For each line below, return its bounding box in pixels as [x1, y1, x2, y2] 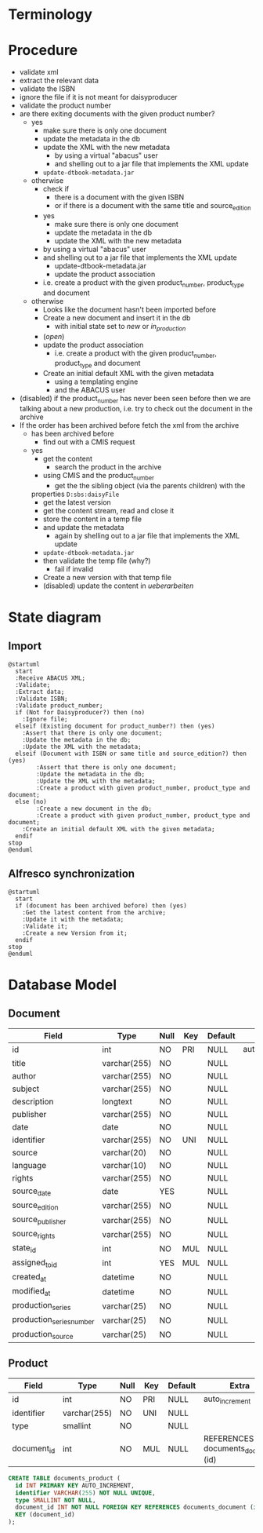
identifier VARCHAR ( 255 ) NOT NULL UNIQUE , [15, 1489, 156, 1497]
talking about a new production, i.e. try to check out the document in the [19, 403, 253, 413]
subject [12, 1083, 40, 1094]
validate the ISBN [19, 84, 76, 93]
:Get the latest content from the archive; [22, 908, 167, 916]
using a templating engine [54, 377, 139, 386]
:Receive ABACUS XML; [15, 673, 86, 682]
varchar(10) [102, 1159, 147, 1170]
